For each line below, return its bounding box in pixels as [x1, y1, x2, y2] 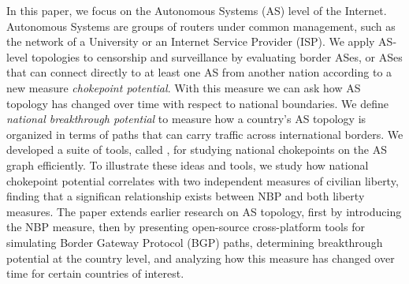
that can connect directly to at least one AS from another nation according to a [6, 64, 392, 80]
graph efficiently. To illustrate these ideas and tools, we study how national [6, 156, 369, 173]
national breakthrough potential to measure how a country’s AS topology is [6, 110, 366, 127]
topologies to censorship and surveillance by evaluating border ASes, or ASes [31, 48, 403, 65]
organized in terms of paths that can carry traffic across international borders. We [6, 125, 403, 142]
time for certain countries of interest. [6, 265, 184, 282]
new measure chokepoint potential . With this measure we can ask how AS [6, 79, 361, 95]
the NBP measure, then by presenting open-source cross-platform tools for [6, 219, 365, 235]
